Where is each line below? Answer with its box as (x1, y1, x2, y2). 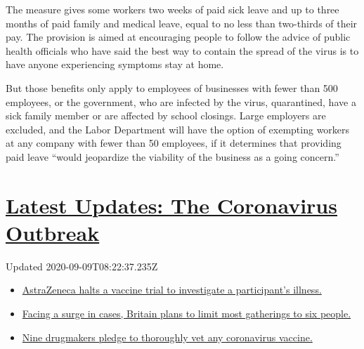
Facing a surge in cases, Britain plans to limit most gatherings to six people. (22, 306, 351, 321)
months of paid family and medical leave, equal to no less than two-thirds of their (6, 15, 358, 30)
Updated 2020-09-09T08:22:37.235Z (6, 258, 158, 273)
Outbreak (6, 218, 100, 246)
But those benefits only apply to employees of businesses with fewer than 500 (6, 80, 338, 95)
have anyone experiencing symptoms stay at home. (6, 57, 224, 72)
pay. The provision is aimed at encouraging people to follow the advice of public (6, 29, 351, 44)
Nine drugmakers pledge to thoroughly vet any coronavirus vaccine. (22, 329, 313, 344)
